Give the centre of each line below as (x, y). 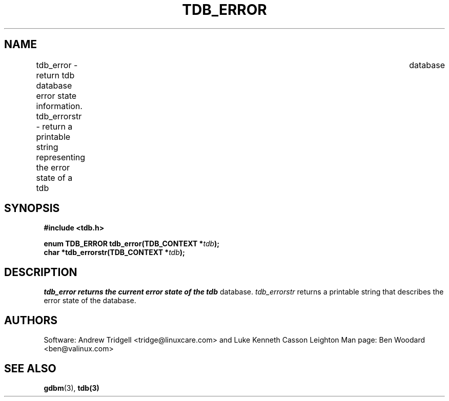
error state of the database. (90, 301)
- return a (54, 126)
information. (59, 106)
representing (61, 157)
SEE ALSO (30, 368)
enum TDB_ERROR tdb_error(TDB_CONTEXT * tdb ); (132, 244)
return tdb (55, 75)
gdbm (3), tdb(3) (72, 388)
